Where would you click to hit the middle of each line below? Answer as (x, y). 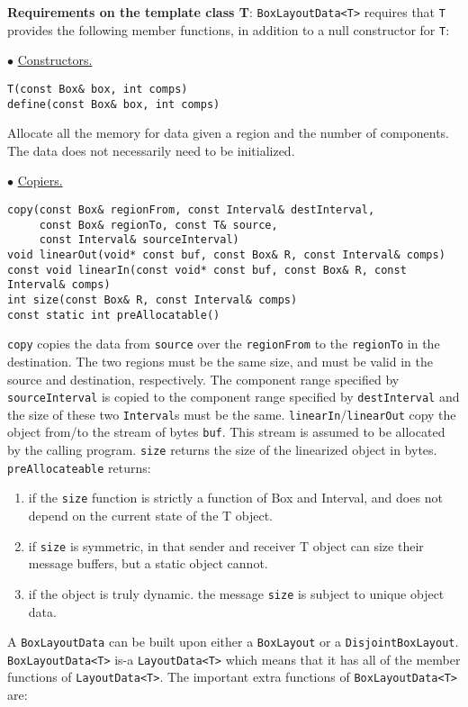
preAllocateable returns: (79, 467)
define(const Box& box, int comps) (114, 104)
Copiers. (40, 181)
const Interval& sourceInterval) (139, 240)
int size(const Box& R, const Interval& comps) (153, 299)
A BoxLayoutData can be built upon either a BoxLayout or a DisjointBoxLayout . (233, 642)
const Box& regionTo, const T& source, (158, 225)
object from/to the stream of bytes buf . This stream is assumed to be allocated (226, 432)
